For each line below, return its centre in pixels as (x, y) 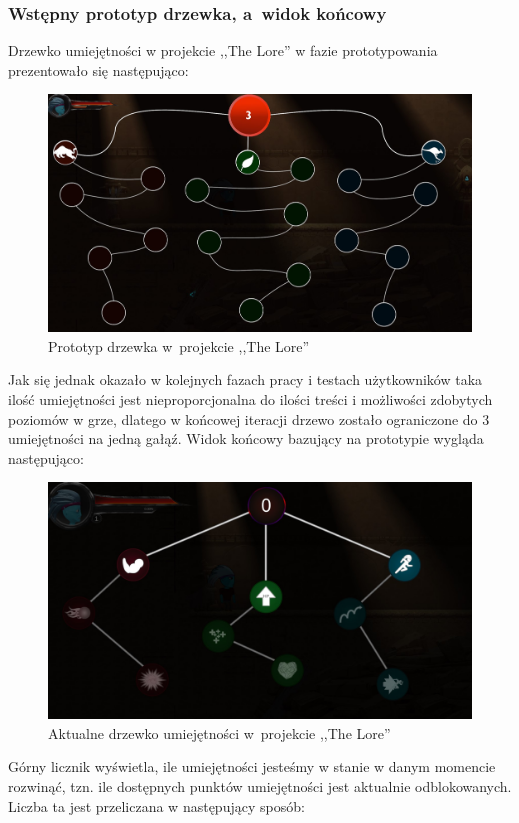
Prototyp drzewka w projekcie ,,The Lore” (179, 345)
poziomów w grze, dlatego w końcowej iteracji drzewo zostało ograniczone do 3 (249, 418)
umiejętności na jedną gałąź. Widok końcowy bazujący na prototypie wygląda (246, 438)
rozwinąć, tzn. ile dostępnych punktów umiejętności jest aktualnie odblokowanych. (260, 786)
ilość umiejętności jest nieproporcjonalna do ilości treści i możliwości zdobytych (250, 399)
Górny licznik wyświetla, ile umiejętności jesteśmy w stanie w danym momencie (252, 766)
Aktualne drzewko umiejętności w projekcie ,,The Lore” (219, 732)
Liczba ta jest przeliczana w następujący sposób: (156, 805)
